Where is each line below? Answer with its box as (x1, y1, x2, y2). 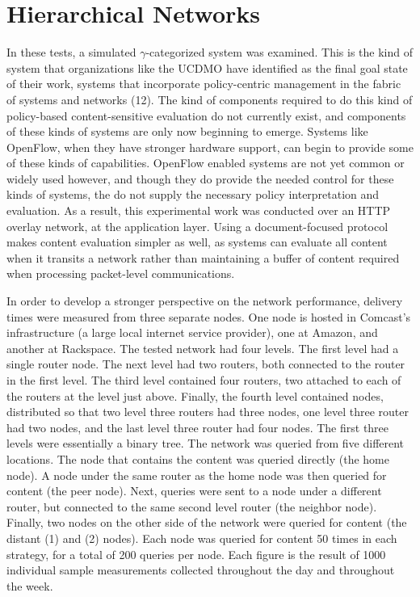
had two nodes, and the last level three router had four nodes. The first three (6, 418, 389, 435)
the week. (6, 577, 53, 594)
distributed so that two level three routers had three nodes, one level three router (6, 403, 409, 420)
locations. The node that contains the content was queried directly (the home (6, 450, 389, 467)
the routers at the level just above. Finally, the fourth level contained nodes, (6, 387, 384, 404)
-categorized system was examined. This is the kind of (145, 44, 413, 61)
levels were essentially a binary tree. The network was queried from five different (6, 435, 405, 452)
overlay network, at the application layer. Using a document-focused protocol (6, 217, 388, 234)
